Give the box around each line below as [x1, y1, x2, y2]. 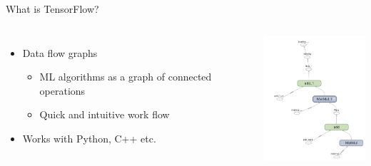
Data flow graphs [22, 45, 98, 60]
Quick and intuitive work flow [39, 107, 170, 122]
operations [39, 83, 86, 98]
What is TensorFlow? [6, 1, 99, 16]
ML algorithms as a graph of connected [39, 69, 212, 84]
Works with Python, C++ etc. [22, 130, 156, 145]
